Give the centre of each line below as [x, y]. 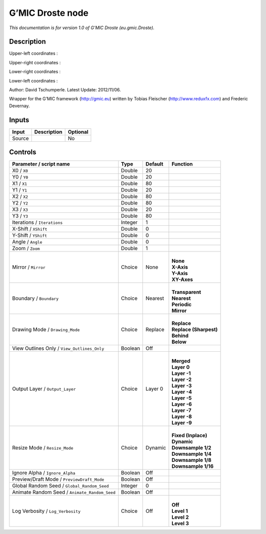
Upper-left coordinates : [33, 53]
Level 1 [180, 511]
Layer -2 [182, 379]
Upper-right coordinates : [35, 62]
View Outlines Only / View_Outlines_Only [58, 348]
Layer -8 [182, 416]
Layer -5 [182, 398]
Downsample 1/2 [192, 448]
